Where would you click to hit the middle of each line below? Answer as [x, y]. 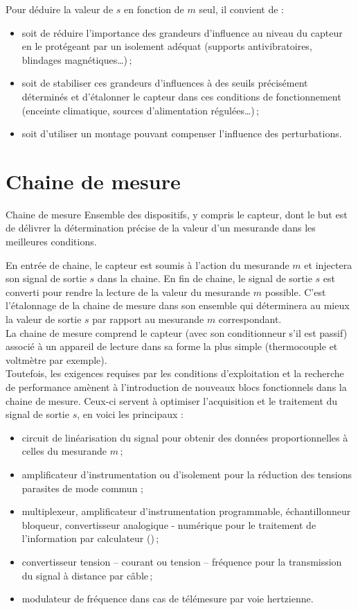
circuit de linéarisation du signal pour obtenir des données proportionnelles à [185, 437]
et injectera [328, 264]
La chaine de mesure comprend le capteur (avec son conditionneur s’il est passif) [177, 332]
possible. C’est [295, 291]
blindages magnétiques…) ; [77, 59]
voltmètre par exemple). [56, 359]
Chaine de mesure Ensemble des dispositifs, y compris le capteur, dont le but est [177, 214]
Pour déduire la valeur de [60, 9]
